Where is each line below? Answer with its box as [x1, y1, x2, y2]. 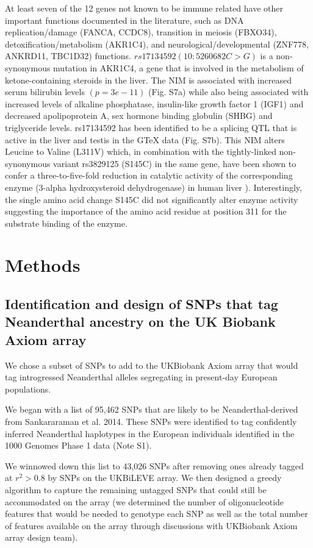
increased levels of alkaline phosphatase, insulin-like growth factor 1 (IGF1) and [5, 97, 304, 110]
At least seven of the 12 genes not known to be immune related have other [5, 2, 284, 14]
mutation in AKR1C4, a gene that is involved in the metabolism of [53, 61, 304, 74]
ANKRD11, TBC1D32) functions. [5, 49, 131, 62]
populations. [5, 382, 51, 395]
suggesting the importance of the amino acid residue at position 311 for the [5, 205, 287, 218]
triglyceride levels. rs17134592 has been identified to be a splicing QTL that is [5, 121, 297, 133]
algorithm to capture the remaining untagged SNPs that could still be [5, 483, 267, 496]
